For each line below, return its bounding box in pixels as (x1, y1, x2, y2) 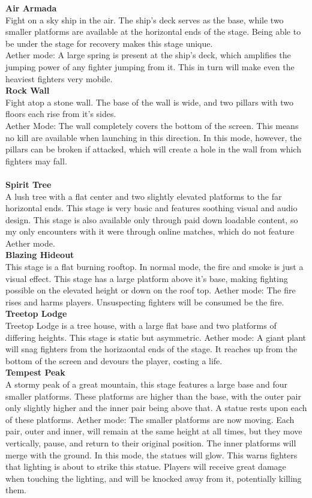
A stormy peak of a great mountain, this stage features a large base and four (5, 378, 287, 390)
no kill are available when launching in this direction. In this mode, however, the (5, 131, 302, 143)
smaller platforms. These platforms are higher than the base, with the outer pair (5, 389, 301, 402)
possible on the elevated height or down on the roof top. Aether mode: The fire (5, 284, 296, 296)
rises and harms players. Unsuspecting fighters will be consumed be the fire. (5, 295, 284, 308)
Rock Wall (5, 84, 50, 97)
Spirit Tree (5, 178, 52, 190)
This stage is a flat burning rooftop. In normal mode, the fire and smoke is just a (5, 260, 304, 273)
